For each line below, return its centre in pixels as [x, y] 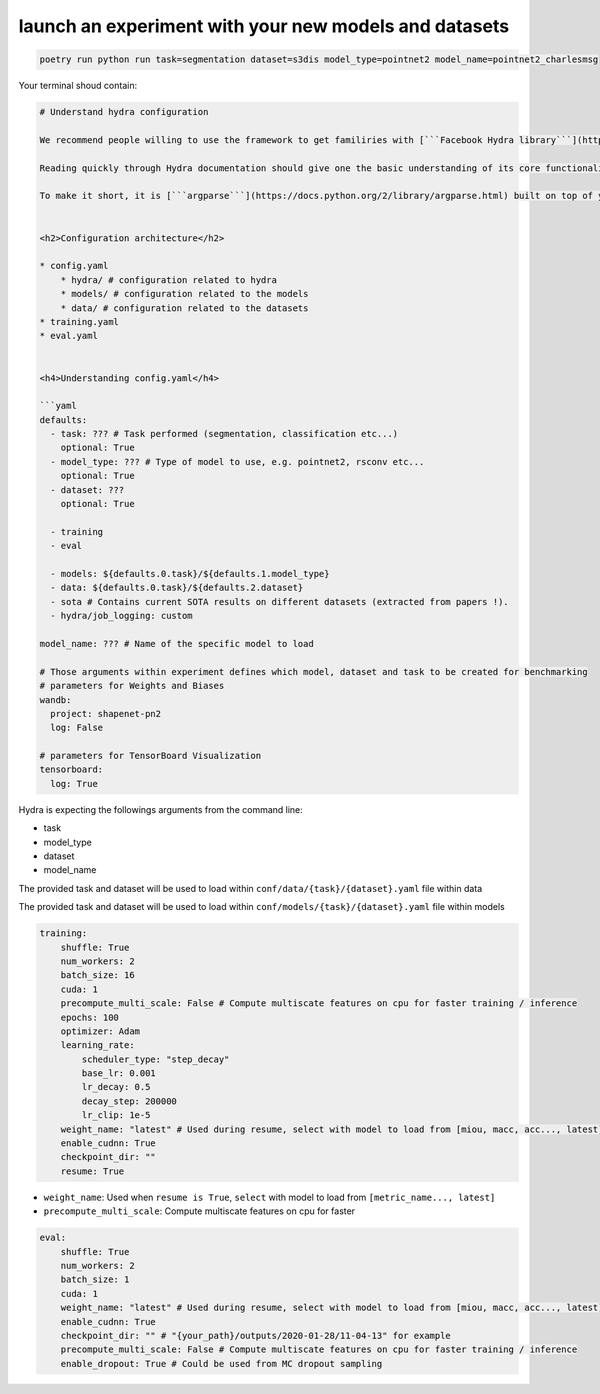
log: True [74, 783]
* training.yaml [79, 321]
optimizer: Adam [100, 1031]
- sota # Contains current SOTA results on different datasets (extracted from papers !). [279, 601]
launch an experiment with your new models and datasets [264, 26]
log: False [77, 728]
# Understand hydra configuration [124, 112]
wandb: [55, 699]
